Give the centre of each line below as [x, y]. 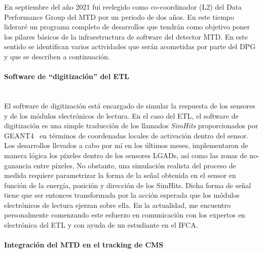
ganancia [18, 165]
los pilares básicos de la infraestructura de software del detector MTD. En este [126, 36]
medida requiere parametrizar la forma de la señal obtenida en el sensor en [120, 175]
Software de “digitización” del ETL [67, 76]
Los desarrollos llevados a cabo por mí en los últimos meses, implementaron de [126, 145]
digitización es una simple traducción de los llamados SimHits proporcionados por [131, 125]
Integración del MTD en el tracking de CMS [84, 245]
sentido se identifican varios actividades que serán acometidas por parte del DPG [130, 46]
